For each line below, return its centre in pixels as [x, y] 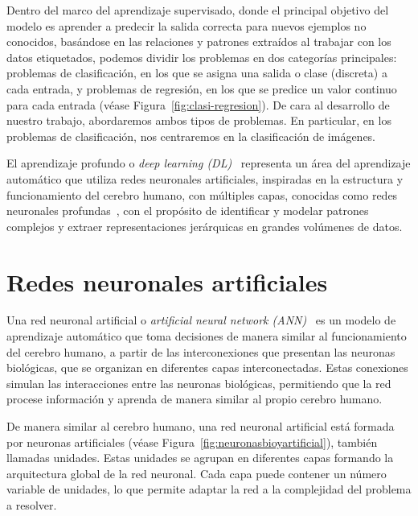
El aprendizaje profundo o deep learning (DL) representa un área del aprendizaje [209, 163]
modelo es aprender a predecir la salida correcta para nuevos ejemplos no [186, 25]
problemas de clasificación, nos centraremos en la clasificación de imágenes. [191, 136]
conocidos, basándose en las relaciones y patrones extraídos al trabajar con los [199, 41]
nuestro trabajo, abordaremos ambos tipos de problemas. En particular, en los [199, 120]
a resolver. [32, 504]
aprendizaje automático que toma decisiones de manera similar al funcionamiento [207, 336]
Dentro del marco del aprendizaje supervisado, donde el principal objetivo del [198, 10]
